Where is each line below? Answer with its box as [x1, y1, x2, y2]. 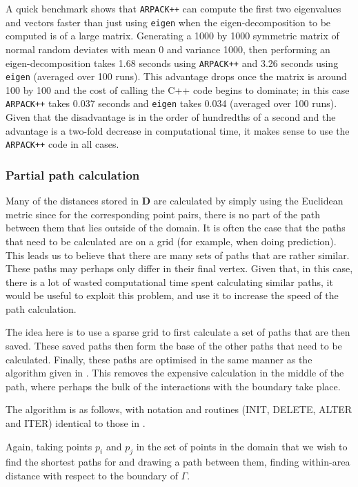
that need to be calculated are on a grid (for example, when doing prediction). [6, 233, 337, 248]
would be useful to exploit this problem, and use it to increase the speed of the [6, 288, 339, 303]
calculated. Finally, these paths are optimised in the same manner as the [6, 352, 312, 366]
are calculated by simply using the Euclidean [153, 193, 344, 208]
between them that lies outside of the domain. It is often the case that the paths [6, 220, 346, 235]
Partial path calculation [6, 166, 140, 183]
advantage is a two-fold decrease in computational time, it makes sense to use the [6, 123, 350, 137]
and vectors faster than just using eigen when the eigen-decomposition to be [6, 15, 331, 29]
